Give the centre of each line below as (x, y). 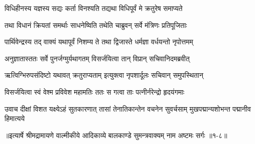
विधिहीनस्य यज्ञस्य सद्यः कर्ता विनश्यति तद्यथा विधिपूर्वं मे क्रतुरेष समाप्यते (94, 8)
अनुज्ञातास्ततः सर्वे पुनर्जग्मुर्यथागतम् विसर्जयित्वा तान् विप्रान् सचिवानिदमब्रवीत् (97, 58)
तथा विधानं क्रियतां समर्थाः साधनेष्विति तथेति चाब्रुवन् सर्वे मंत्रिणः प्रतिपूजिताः (96, 25)
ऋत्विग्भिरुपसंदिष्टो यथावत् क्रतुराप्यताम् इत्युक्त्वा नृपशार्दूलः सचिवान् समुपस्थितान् (104, 75)
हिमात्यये (15, 118)
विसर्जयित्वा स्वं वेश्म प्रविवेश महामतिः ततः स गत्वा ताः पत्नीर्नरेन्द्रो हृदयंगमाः (94, 91)
